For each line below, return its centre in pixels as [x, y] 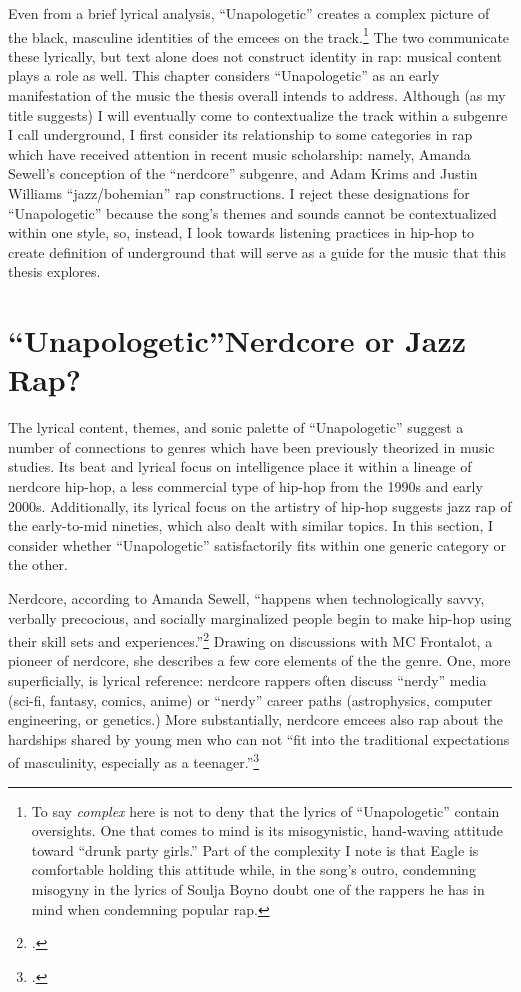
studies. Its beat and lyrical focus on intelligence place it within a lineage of [240, 466]
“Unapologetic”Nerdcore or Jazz [237, 340]
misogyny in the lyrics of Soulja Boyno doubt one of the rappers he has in [258, 889]
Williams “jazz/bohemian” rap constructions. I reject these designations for [239, 193]
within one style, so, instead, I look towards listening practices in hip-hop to [241, 232]
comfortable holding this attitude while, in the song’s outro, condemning [253, 869]
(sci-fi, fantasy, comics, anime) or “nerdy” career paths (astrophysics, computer [250, 699]
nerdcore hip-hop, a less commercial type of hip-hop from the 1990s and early [245, 486]
